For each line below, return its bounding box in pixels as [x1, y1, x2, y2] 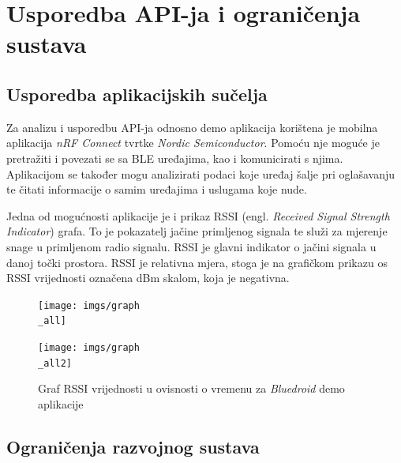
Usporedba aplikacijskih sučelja [6, 81, 268, 106]
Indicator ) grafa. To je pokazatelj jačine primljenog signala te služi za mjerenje [6, 223, 388, 239]
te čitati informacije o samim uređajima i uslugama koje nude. [6, 181, 307, 198]
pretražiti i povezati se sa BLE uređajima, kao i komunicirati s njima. [6, 149, 343, 166]
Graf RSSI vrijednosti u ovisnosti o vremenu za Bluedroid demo [38, 380, 345, 397]
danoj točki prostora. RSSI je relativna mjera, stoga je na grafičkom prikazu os [6, 254, 388, 270]
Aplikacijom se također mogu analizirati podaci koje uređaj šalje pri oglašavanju [6, 165, 395, 182]
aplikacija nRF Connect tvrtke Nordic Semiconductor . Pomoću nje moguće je [6, 134, 380, 151]
